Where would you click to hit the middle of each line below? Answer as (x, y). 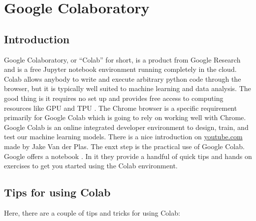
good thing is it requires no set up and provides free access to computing (114, 98)
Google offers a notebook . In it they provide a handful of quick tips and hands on (128, 156)
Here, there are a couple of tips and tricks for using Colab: (92, 212)
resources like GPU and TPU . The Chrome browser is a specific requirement (121, 108)
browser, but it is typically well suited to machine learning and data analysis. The (128, 88)
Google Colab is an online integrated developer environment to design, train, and (126, 127)
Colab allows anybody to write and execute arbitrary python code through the (123, 79)
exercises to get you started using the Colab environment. (91, 166)
